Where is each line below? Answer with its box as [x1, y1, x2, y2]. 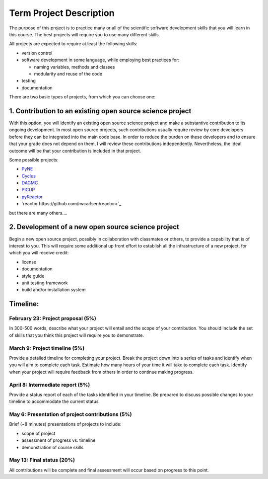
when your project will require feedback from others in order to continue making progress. [9, 369, 194, 375]
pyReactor [21, 194, 43, 200]
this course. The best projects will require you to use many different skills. [9, 31, 160, 37]
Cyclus [21, 173, 36, 179]
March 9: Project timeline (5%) [9, 344, 85, 351]
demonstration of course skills [21, 444, 84, 450]
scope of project [21, 430, 56, 436]
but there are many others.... [9, 210, 67, 216]
